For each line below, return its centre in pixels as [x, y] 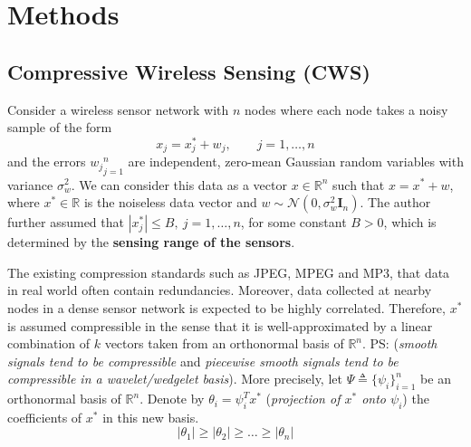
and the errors [47, 162]
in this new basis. [151, 417]
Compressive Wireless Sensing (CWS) [189, 71]
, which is [410, 222]
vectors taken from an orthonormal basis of [224, 343]
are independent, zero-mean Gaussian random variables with [296, 162]
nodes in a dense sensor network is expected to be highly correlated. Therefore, [226, 307]
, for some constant [293, 222]
